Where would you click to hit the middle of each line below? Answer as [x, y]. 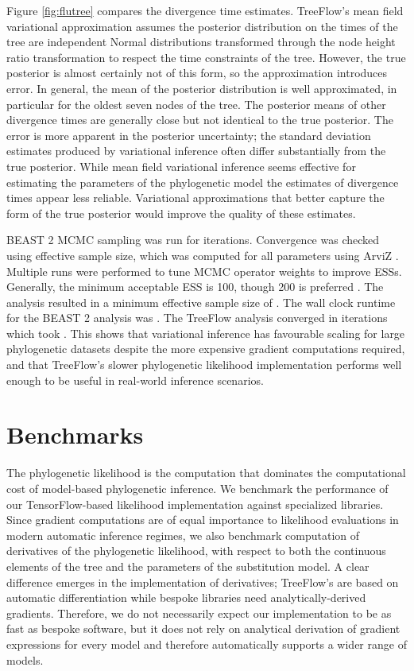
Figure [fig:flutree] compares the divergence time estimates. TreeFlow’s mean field [205, 10]
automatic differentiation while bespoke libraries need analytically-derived [186, 597]
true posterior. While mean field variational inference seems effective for [181, 166]
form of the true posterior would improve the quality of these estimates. [181, 213]
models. [25, 659]
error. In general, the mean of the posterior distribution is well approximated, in [202, 88]
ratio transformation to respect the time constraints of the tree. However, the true [206, 57]
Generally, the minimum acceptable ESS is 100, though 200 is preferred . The [195, 287]
